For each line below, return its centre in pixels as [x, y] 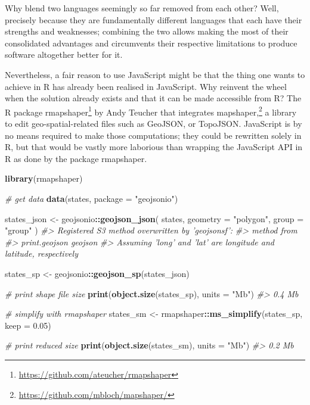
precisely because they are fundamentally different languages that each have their [154, 19]
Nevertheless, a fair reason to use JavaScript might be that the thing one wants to [155, 74]
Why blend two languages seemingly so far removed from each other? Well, [142, 8]
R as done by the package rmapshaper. [76, 158]
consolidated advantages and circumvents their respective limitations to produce [151, 43]
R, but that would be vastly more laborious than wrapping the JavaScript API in [154, 147]
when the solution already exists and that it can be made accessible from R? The [153, 98]
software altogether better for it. [64, 54]
